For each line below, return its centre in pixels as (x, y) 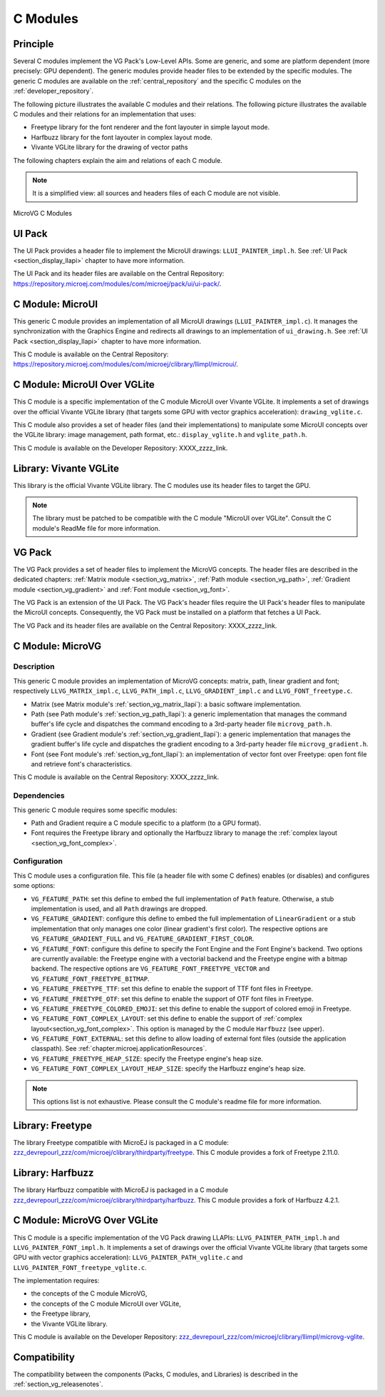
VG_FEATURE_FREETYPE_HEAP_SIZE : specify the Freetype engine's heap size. (147, 1058)
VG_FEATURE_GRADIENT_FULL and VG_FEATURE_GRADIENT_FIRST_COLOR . (143, 938)
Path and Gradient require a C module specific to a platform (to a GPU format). (146, 823)
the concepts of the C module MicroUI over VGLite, (106, 1303)
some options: (34, 886)
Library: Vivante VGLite (66, 468)
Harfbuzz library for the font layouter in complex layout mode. (122, 137)
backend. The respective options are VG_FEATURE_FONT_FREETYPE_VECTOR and (150, 968)
